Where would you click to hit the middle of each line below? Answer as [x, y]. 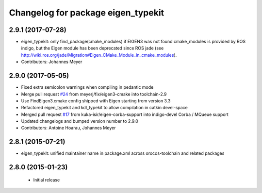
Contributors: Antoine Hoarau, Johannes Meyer [68, 128]
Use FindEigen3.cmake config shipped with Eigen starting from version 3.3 [96, 101]
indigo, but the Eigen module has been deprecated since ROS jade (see [92, 48]
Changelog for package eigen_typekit [87, 13]
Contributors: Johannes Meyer [52, 62]
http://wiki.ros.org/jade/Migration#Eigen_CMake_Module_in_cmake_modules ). [99, 55]
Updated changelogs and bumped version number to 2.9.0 [80, 121]
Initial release [47, 180]
